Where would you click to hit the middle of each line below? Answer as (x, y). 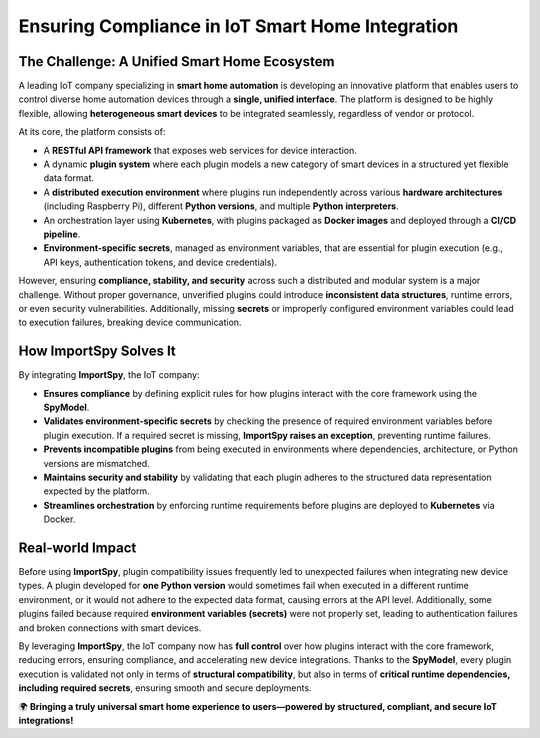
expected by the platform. (96, 491)
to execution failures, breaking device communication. (130, 322)
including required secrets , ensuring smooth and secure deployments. (165, 688)
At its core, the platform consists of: (92, 132)
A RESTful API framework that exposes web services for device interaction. (200, 150)
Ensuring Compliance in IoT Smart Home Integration (238, 26)
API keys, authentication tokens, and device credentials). (160, 262)
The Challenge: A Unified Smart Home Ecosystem (176, 61)
